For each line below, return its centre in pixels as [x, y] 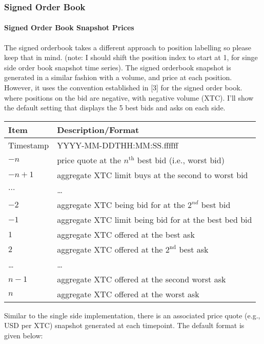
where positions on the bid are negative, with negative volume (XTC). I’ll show [129, 97]
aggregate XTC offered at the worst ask [128, 294]
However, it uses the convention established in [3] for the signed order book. [123, 88]
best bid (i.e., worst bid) [181, 160]
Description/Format [98, 129]
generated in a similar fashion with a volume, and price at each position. [118, 77]
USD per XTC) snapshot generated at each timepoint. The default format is [124, 325]
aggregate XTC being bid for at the [121, 204]
